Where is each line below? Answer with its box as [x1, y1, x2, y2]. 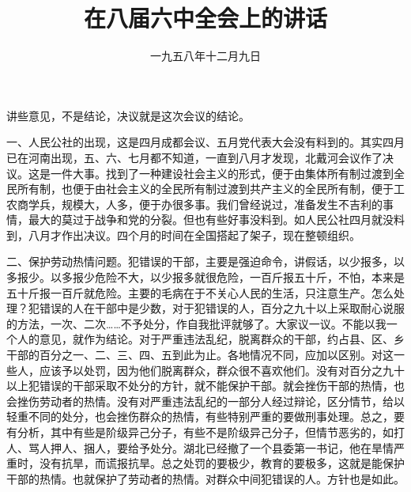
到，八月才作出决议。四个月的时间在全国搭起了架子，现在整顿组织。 [6, 226, 360, 243]
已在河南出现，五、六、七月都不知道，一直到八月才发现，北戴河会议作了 [6, 149, 383, 165]
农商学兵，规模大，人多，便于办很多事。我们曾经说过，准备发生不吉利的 [6, 195, 383, 212]
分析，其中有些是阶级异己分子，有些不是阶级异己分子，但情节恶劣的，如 [17, 424, 394, 440]
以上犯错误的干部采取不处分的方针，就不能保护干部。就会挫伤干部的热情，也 [6, 377, 405, 394]
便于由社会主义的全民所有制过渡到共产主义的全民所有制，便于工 [72, 180, 405, 197]
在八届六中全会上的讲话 [83, 2, 327, 34]
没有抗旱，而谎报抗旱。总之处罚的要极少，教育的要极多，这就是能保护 [39, 455, 405, 471]
